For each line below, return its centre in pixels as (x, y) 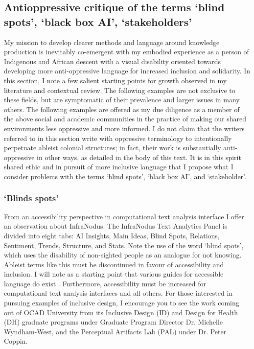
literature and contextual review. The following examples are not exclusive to (120, 90)
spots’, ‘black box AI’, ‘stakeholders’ (98, 21)
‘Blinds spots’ (31, 198)
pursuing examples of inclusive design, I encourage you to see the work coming (122, 303)
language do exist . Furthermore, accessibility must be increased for (105, 283)
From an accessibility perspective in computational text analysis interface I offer (124, 216)
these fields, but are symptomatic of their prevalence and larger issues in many (122, 100)
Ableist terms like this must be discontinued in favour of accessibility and (114, 264)
